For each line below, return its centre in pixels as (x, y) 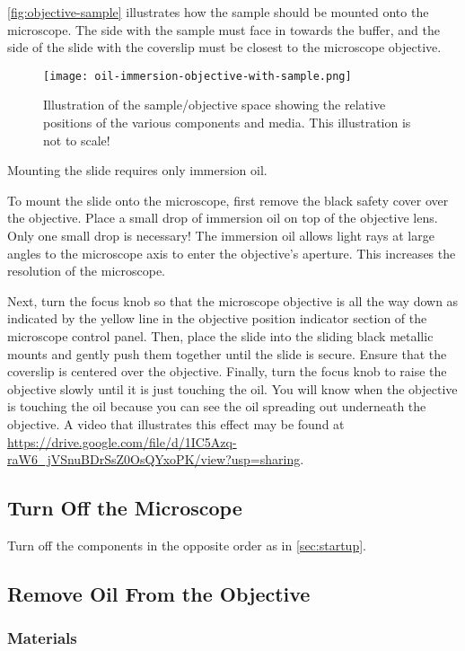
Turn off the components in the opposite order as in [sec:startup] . (187, 545)
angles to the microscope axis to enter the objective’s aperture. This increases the (232, 253)
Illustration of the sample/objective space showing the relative (215, 105)
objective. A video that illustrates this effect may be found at (176, 423)
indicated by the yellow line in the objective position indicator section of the (217, 318)
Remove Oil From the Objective (159, 593)
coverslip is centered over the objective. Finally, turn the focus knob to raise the (227, 371)
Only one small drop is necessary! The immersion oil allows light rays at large (221, 235)
